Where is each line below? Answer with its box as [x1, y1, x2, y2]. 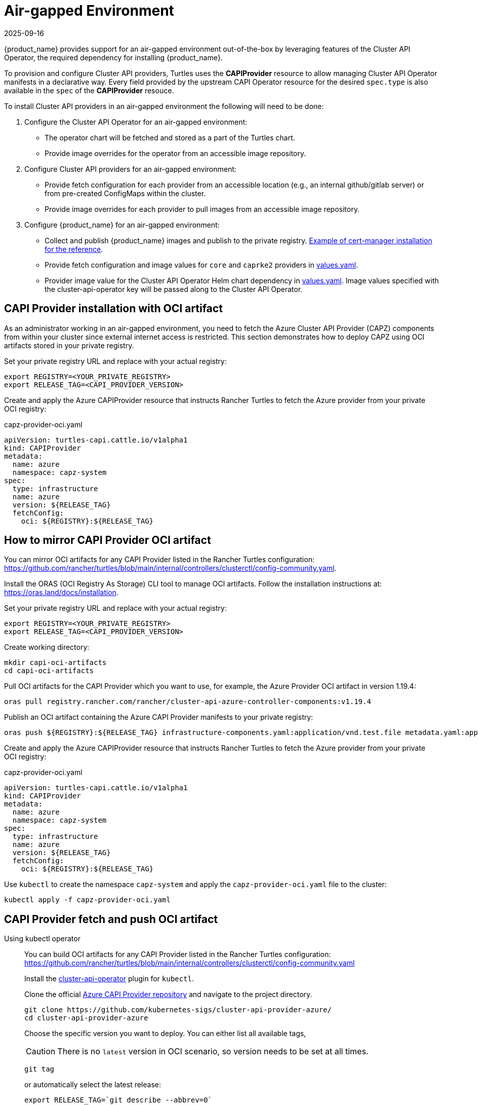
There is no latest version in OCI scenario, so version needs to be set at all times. [57, 1046, 369, 1057]
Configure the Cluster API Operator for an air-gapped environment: [24, 117, 248, 126]
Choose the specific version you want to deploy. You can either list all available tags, [24, 1029, 306, 1038]
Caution [26, 1046, 56, 1057]
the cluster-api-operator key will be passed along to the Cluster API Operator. [45, 284, 303, 293]
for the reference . [45, 244, 103, 253]
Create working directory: [4, 643, 90, 652]
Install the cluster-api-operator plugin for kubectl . [24, 974, 194, 983]
